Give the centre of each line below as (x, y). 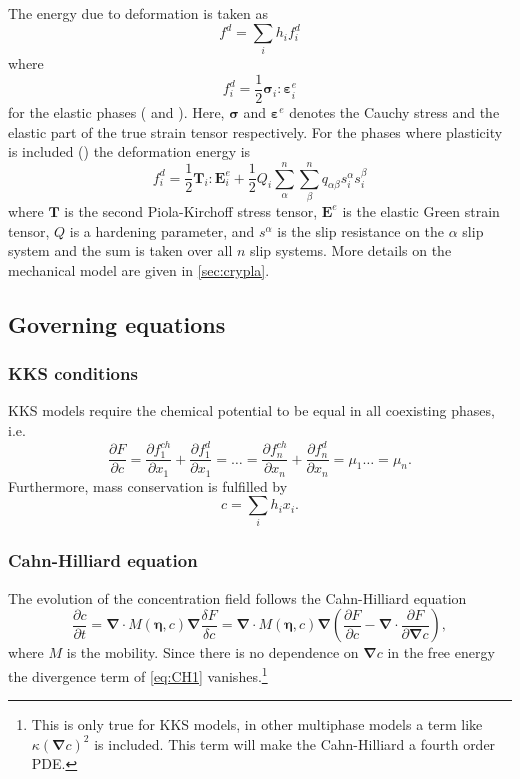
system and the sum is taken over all (120, 250)
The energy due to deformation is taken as (138, 13)
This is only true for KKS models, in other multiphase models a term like (257, 724)
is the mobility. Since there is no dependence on (212, 652)
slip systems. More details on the (351, 250)
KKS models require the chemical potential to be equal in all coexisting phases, (251, 410)
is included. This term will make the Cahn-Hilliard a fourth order (295, 743)
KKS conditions (73, 373)
